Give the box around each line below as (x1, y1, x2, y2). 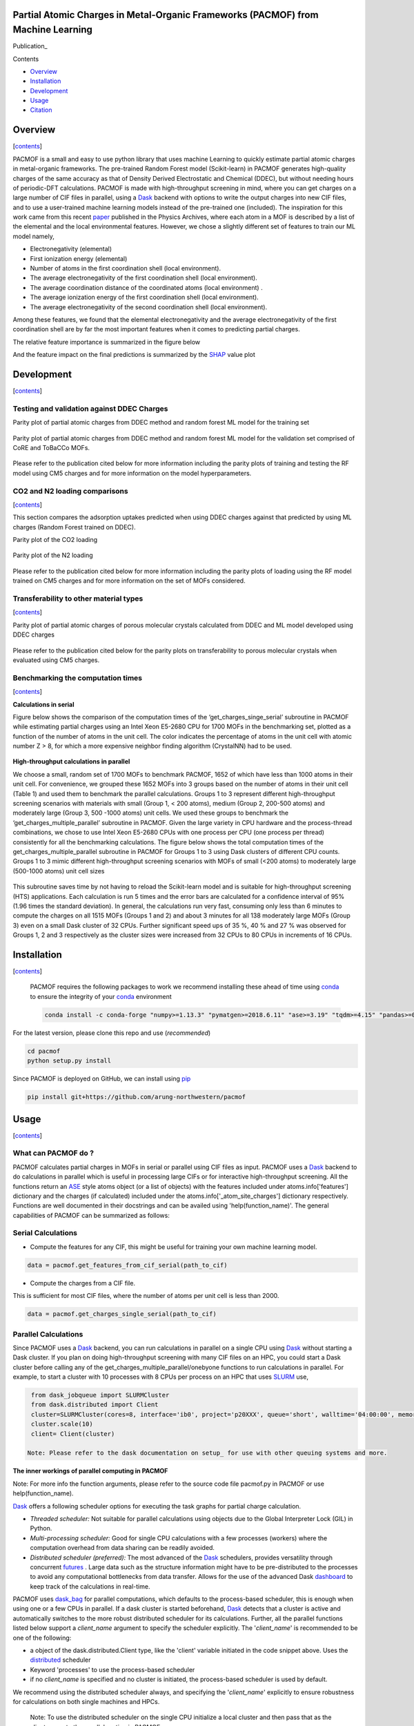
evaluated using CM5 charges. (12, 656, 100, 664)
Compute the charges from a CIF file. (30, 1279, 136, 1287)
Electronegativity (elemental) (30, 245, 112, 253)
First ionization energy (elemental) (30, 254, 128, 262)
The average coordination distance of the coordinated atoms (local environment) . (30, 283, 263, 291)
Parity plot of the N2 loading (12, 551, 93, 559)
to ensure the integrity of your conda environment (30, 992, 172, 1000)
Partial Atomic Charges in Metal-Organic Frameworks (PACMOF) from (12, 9, 319, 21)
